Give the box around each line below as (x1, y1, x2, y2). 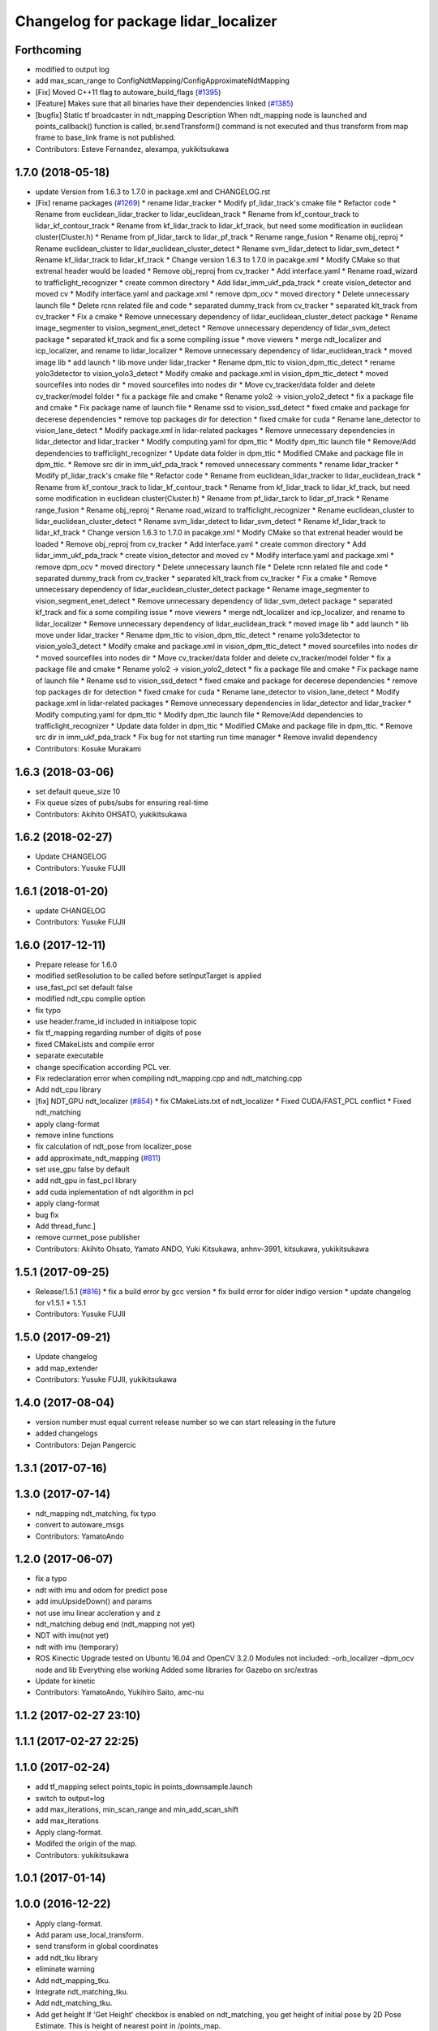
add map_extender (35, 1363, 98, 1373)
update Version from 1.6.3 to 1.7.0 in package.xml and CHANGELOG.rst (35, 187, 271, 197)
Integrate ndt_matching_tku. (35, 1986, 129, 1996)
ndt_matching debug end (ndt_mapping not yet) (35, 1619, 195, 1629)
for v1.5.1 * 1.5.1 (35, 1298, 87, 1308)
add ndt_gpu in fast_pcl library (35, 1176, 137, 1185)
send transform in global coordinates (35, 1942, 159, 1951)
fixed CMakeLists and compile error (35, 1039, 155, 1049)
